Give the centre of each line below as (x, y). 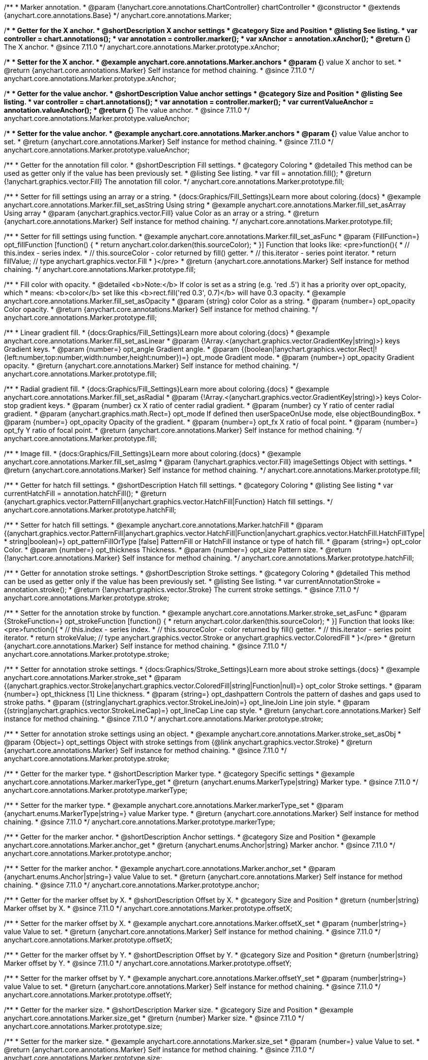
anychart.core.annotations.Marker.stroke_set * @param (93, 677)
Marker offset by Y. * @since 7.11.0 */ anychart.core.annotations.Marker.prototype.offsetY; (148, 963)
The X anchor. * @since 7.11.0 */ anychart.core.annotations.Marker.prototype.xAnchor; (142, 47)
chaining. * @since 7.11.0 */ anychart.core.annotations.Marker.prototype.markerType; (140, 822)
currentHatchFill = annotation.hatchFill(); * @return (85, 493)
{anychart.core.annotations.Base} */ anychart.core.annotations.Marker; (118, 15)
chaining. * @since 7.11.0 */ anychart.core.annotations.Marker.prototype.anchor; (132, 885)
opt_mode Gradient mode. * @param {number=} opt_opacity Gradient (303, 357)
